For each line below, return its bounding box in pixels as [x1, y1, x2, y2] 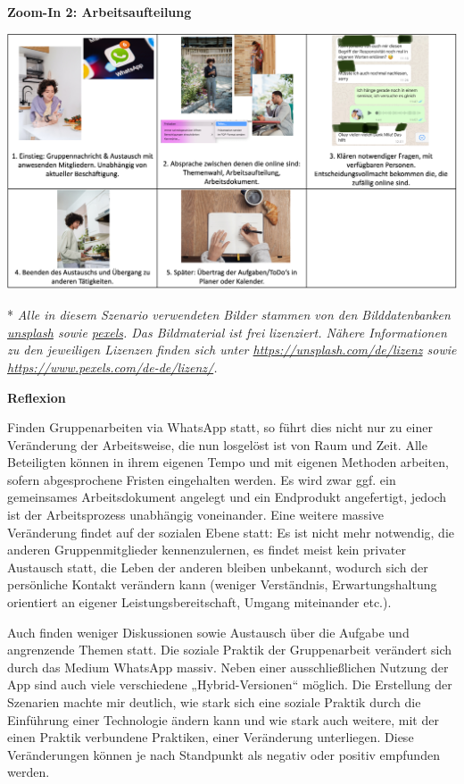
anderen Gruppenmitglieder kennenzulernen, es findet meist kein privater [7, 540, 406, 559]
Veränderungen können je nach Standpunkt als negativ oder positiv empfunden [7, 745, 440, 763]
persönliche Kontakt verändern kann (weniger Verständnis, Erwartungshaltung [7, 575, 437, 594]
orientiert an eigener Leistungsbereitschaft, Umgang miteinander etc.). [7, 593, 392, 612]
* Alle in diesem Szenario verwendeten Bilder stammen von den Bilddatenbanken [7, 305, 451, 324]
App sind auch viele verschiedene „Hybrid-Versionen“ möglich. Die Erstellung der [7, 675, 452, 694]
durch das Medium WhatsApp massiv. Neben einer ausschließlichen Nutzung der [7, 657, 449, 676]
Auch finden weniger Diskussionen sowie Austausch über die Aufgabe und [7, 622, 410, 641]
